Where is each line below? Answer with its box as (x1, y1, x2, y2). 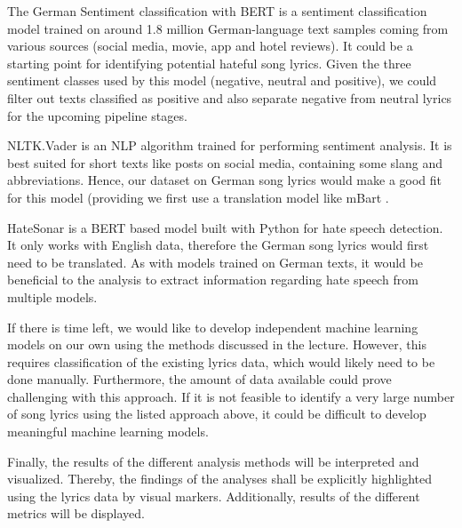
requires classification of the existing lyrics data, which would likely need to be (7, 352, 435, 371)
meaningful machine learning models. (7, 422, 209, 441)
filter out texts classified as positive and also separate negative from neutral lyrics (7, 88, 452, 107)
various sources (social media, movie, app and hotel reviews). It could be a (7, 36, 413, 55)
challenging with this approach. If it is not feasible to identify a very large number (7, 387, 455, 405)
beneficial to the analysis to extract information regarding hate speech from (7, 270, 418, 289)
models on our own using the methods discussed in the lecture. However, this (7, 335, 426, 354)
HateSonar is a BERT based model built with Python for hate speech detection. (7, 218, 443, 236)
